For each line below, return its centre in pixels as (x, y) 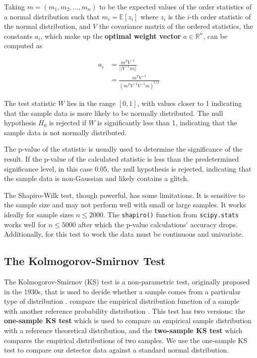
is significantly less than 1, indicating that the (167, 123)
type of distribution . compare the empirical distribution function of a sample (122, 301)
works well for (25, 224)
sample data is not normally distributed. (65, 132)
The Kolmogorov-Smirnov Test (85, 261)
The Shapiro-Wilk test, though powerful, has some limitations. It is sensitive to (125, 195)
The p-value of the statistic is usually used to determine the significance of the (123, 149)
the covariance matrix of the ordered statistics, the (176, 26)
